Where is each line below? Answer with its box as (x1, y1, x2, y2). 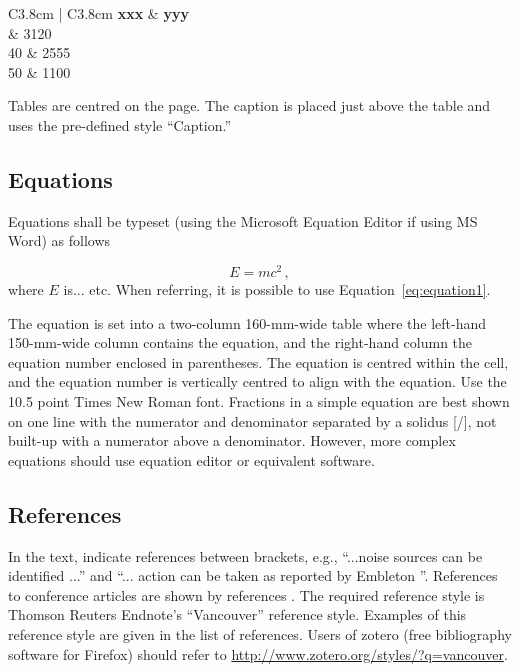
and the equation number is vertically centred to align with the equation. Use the (8, 371, 507, 392)
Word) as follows (8, 230, 111, 251)
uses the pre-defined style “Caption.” (8, 114, 232, 135)
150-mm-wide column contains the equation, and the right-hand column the (8, 332, 473, 353)
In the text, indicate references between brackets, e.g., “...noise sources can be (8, 545, 483, 566)
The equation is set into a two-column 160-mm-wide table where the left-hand (8, 312, 487, 333)
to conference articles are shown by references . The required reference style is (8, 584, 485, 605)
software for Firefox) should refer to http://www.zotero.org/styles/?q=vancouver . (8, 643, 508, 664)
